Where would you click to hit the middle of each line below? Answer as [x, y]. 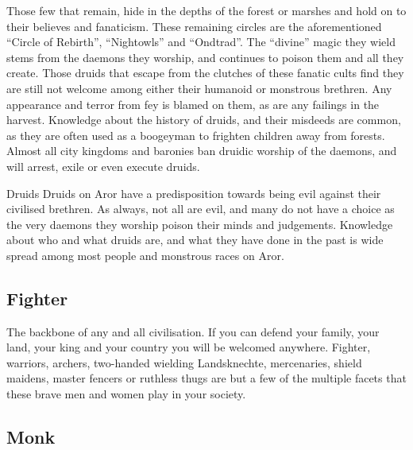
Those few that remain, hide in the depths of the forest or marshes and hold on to [206, 10]
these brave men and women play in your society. [126, 394]
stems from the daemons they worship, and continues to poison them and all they [205, 57]
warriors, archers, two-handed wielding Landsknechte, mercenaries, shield [184, 362]
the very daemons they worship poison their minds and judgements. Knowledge [200, 224]
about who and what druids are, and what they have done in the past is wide [195, 240]
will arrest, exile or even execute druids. [103, 166]
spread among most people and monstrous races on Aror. [145, 255]
